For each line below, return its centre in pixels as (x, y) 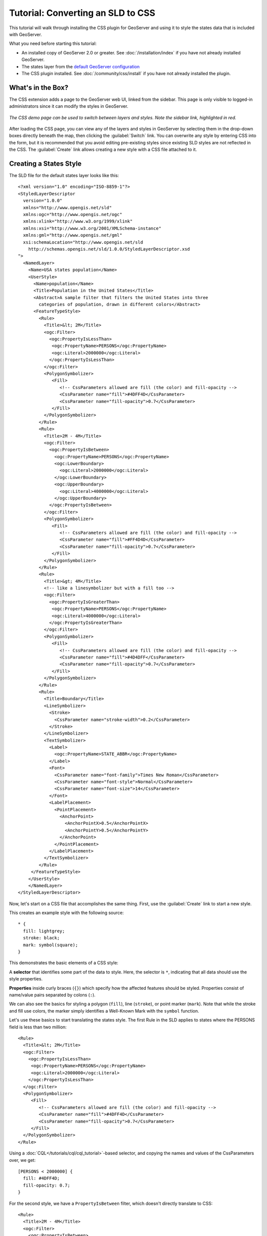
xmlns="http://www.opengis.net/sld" (67, 207)
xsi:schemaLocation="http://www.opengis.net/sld (83, 242)
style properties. (26, 979)
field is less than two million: (38, 1027)
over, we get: (22, 1160)
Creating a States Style (45, 163)
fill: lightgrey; (44, 931)
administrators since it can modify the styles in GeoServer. (69, 106)
